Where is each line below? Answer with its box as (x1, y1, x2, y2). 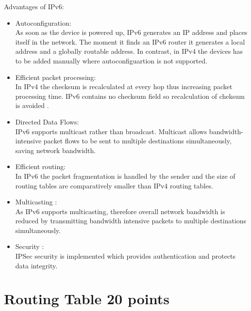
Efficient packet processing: (15, 72, 96, 82)
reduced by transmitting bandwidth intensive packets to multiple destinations (15, 216, 247, 226)
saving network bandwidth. (15, 145, 96, 155)
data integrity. (15, 260, 58, 270)
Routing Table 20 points (4, 289, 169, 309)
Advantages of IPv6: (4, 1, 64, 11)
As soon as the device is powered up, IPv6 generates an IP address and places (15, 27, 248, 37)
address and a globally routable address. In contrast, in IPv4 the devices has (15, 46, 243, 56)
